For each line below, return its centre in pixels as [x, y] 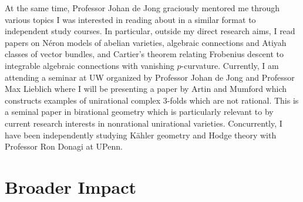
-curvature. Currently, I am [230, 65]
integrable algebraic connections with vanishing [90, 65]
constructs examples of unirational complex [83, 100]
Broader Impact [70, 186]
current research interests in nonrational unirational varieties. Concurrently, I [144, 123]
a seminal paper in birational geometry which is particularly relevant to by [139, 112]
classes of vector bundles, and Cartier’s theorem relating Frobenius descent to [144, 54]
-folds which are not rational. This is [233, 100]
